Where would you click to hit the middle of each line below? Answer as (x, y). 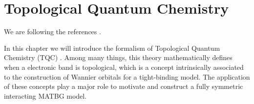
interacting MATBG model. (45, 95)
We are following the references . (53, 31)
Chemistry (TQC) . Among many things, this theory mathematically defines (118, 57)
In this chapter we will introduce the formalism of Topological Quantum (112, 48)
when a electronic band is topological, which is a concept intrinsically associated (124, 67)
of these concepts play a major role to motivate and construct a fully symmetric (124, 86)
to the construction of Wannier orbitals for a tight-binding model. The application (127, 76)
